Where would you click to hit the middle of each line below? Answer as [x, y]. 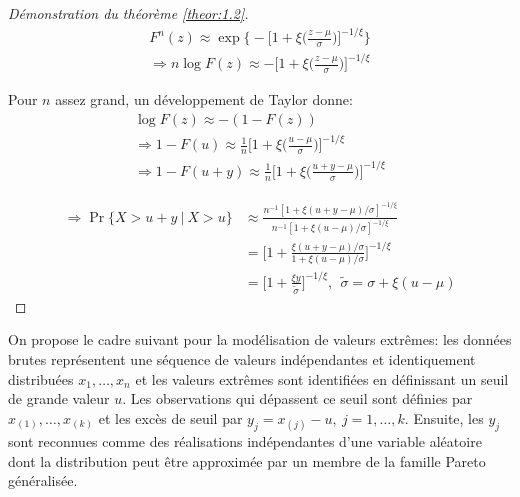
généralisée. [43, 480]
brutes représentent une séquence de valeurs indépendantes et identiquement [242, 358]
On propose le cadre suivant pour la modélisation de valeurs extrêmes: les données [260, 339]
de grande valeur [59, 398]
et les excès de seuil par [170, 417]
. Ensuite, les [444, 417]
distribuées [41, 378]
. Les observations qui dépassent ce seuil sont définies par [297, 398]
